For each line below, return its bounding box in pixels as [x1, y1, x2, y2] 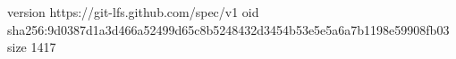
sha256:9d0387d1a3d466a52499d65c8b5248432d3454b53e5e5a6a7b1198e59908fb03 [7, 20, 450, 38]
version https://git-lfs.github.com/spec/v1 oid [7, 3, 259, 21]
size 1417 [7, 38, 56, 56]
